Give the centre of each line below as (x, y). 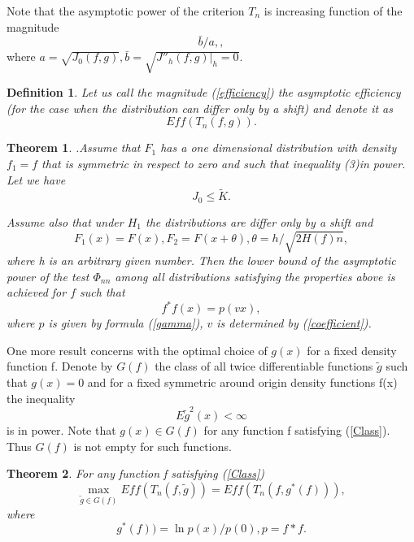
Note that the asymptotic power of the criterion (126, 11)
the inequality (41, 398)
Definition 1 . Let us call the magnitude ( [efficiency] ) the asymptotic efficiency (204, 92)
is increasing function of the (333, 11)
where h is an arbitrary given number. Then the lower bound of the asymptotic (201, 260)
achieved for (37, 292)
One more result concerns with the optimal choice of (137, 350)
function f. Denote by (60, 366)
